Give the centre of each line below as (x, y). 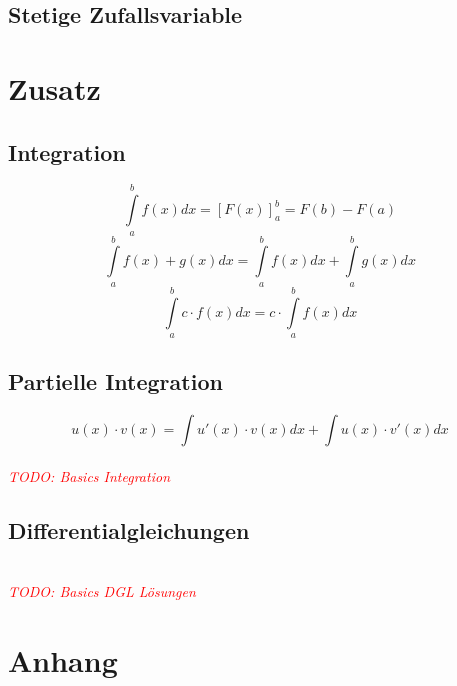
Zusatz (54, 87)
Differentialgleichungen (129, 529)
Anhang (63, 659)
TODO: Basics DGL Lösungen (102, 591)
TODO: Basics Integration (89, 475)
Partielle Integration (115, 381)
